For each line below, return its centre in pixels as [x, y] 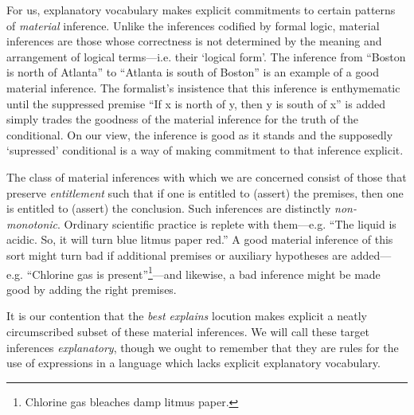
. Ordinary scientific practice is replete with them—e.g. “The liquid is [227, 223]
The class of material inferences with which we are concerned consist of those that [207, 176]
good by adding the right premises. [92, 289]
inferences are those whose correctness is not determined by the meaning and [194, 41]
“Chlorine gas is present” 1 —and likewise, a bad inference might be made [203, 272]
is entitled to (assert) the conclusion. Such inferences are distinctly [169, 208]
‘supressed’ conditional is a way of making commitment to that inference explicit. [205, 150]
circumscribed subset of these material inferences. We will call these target [188, 331]
